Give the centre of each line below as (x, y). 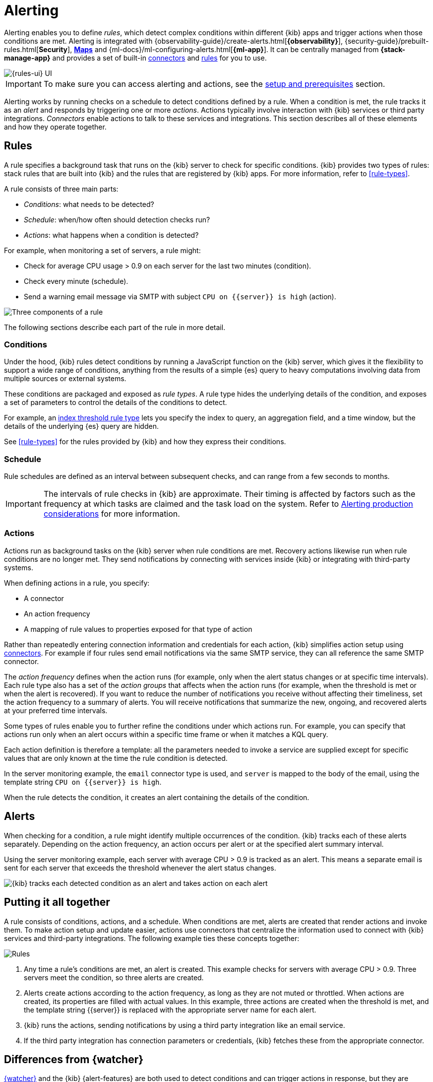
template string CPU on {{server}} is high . (83, 782)
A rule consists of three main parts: (61, 189)
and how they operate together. (55, 127)
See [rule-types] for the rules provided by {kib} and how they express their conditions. (145, 442)
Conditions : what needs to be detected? (89, 204)
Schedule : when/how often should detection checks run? (117, 219)
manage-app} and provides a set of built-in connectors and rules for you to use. (135, 58)
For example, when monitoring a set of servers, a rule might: (102, 250)
